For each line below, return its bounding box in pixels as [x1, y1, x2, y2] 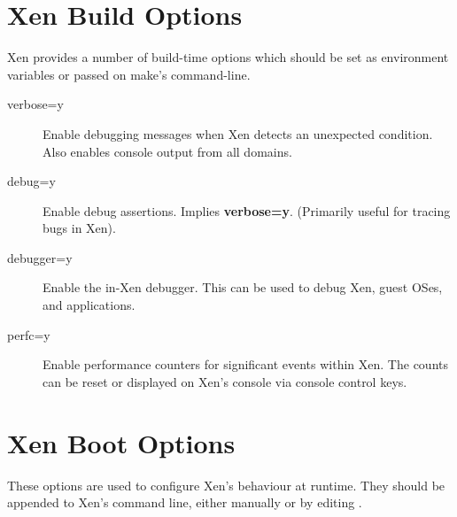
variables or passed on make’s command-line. [7, 65, 251, 83]
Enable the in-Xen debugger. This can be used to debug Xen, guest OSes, [43, 278, 443, 297]
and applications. [43, 296, 136, 314]
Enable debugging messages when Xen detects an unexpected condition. [43, 124, 433, 143]
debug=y [7, 172, 56, 190]
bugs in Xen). [43, 219, 116, 237]
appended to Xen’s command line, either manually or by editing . [7, 493, 362, 512]
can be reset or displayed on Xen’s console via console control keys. [43, 372, 407, 390]
